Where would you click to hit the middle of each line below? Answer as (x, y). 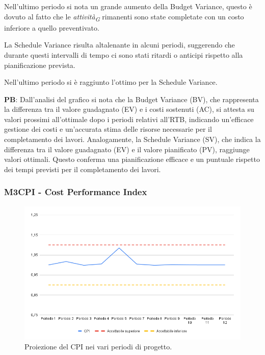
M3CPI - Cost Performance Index (76, 192)
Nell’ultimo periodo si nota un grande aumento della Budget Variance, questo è (128, 6)
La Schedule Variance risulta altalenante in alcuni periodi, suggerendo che (120, 45)
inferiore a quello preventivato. (52, 27)
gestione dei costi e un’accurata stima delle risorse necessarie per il (108, 129)
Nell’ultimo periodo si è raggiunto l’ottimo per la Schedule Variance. (111, 82)
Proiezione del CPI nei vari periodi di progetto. (98, 347)
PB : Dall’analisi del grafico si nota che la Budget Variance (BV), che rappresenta (131, 99)
